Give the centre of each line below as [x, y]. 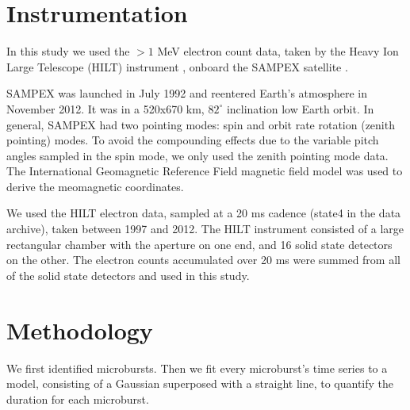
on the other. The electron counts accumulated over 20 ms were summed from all [203, 260]
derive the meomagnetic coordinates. [95, 186]
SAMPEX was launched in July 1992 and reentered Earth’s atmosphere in [187, 93]
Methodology [80, 330]
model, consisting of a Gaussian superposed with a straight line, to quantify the [200, 383]
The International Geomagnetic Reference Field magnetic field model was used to [205, 171]
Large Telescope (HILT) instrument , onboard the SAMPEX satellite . [177, 66]
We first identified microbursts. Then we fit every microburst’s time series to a [197, 368]
